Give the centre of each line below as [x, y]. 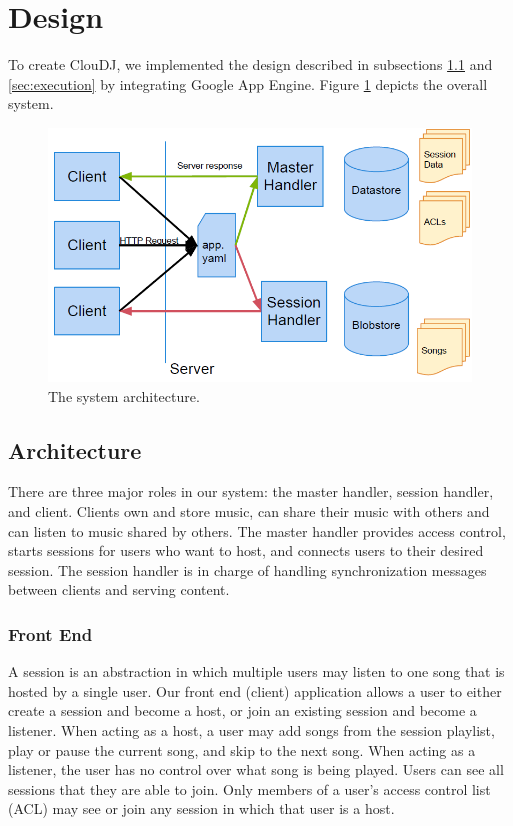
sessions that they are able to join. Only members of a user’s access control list [249, 788]
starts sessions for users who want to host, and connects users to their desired [246, 550]
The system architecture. [124, 395]
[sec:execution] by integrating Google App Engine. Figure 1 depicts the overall [248, 83]
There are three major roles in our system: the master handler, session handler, [251, 491]
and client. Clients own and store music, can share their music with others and [249, 510]
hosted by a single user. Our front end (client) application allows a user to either [255, 690]
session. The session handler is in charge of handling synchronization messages [247, 569]
